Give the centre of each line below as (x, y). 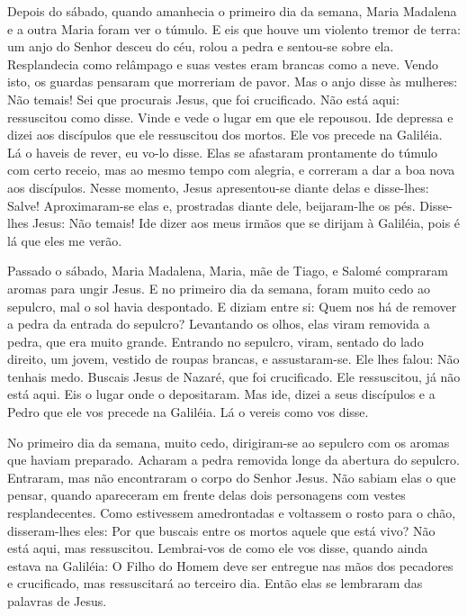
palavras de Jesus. (57, 601)
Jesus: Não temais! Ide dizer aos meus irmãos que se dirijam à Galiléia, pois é (247, 223)
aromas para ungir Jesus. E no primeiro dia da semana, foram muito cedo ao (219, 288)
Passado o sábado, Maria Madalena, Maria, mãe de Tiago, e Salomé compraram (228, 271)
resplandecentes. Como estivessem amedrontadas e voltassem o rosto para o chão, (232, 513)
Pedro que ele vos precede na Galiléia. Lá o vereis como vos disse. (188, 412)
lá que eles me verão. (65, 240)
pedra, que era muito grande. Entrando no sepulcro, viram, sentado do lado (216, 341)
